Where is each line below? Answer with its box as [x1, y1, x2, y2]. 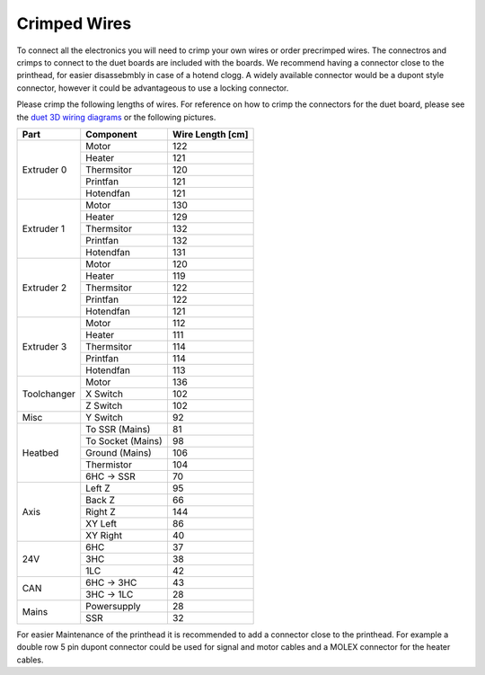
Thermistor [85, 458, 132, 471]
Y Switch [85, 411, 123, 423]
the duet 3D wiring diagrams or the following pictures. [16, 111, 216, 122]
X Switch [85, 387, 123, 400]
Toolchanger [22, 387, 76, 400]
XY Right [85, 528, 123, 541]
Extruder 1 [22, 222, 66, 235]
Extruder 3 [22, 340, 67, 352]
